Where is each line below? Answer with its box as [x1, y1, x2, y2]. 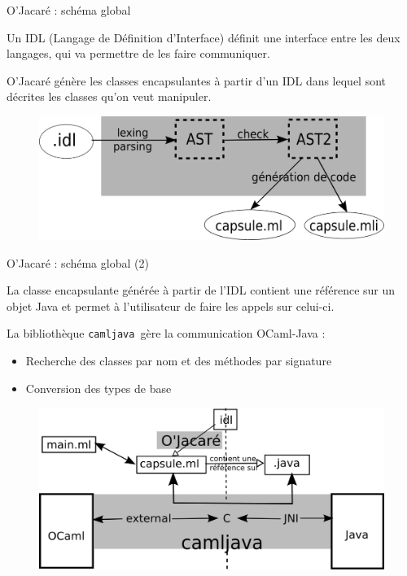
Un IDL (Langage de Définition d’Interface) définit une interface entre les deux [7, 28, 400, 46]
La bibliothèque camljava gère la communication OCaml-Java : [7, 325, 326, 342]
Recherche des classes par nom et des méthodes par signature [25, 351, 332, 369]
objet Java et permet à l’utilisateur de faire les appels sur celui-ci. [7, 297, 335, 314]
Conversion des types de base [25, 379, 172, 396]
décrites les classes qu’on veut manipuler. [7, 88, 212, 105]
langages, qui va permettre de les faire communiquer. [7, 45, 270, 62]
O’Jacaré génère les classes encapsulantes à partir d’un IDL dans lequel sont [7, 72, 387, 89]
